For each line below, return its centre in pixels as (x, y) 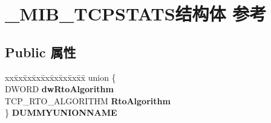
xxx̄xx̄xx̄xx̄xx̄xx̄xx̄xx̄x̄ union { (60, 77)
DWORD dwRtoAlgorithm (59, 89)
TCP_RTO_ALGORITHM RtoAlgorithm (88, 100)
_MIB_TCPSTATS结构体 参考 (136, 14)
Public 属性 (41, 52)
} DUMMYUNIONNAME (61, 112)
